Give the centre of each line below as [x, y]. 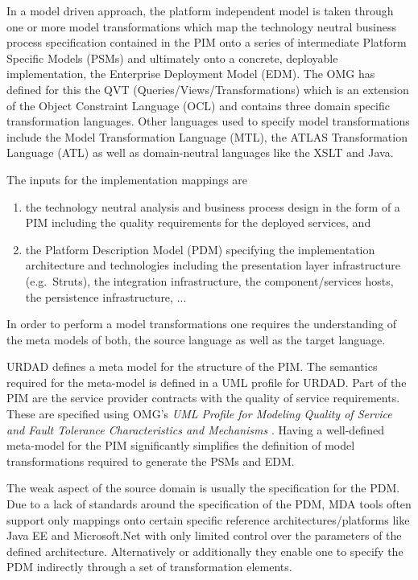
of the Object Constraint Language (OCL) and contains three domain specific [198, 105]
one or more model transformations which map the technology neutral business [201, 26]
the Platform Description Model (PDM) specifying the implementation [200, 249]
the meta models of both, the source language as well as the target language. [196, 339]
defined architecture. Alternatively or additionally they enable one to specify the [205, 551]
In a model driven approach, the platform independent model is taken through [200, 10]
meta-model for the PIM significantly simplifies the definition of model [181, 445]
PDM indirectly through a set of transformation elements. [149, 567]
